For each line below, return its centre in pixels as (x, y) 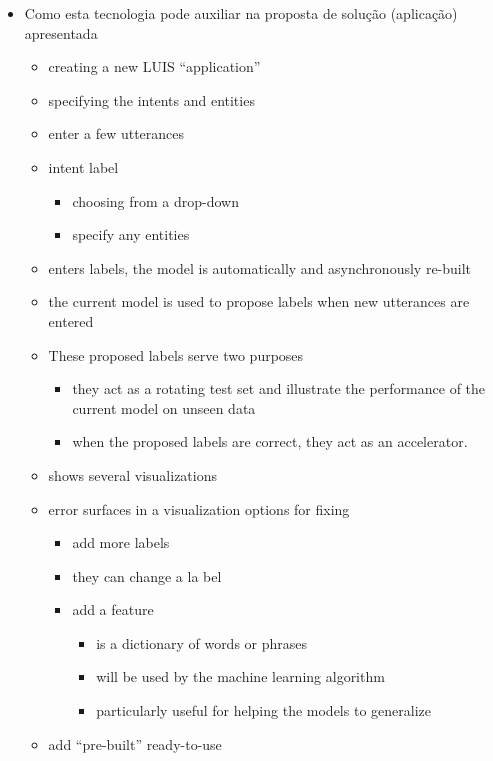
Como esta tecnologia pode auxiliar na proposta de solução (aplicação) (241, 13)
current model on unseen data (164, 407)
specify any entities (131, 234)
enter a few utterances (116, 133)
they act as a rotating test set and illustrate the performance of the (279, 388)
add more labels (121, 542)
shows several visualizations (132, 474)
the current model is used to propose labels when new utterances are (259, 301)
